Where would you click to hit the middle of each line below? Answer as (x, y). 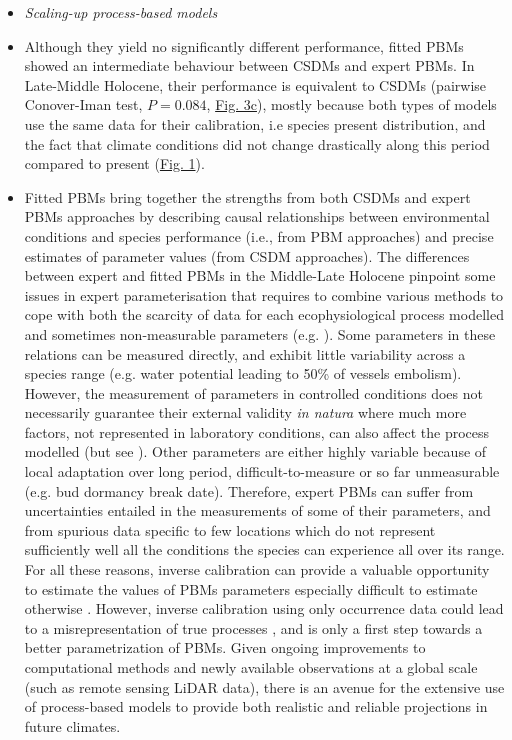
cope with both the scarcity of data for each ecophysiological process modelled (264, 314)
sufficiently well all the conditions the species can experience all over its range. (264, 549)
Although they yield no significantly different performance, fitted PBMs (244, 45)
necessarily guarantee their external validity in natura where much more (245, 412)
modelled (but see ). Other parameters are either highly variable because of (255, 451)
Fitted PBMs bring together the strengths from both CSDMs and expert (247, 196)
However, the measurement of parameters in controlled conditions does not (253, 392)
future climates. (72, 725)
